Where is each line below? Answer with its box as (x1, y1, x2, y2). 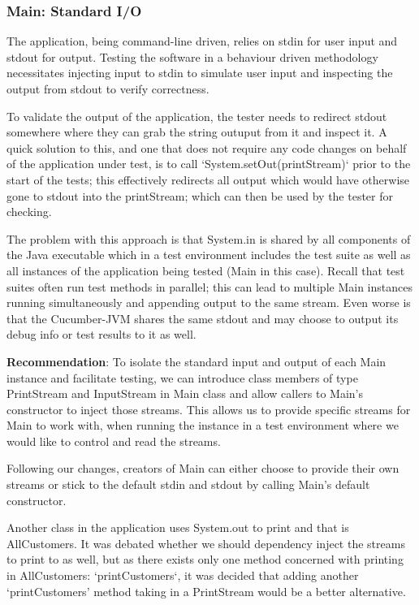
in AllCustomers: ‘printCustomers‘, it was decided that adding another (6, 567, 359, 584)
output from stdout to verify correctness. (6, 80, 209, 97)
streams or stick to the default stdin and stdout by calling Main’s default (6, 476, 370, 493)
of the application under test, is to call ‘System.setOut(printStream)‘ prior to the (6, 155, 411, 172)
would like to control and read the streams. (6, 432, 221, 449)
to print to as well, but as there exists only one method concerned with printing (6, 551, 404, 568)
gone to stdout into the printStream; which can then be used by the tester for (6, 187, 393, 204)
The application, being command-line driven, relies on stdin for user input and (6, 32, 398, 50)
